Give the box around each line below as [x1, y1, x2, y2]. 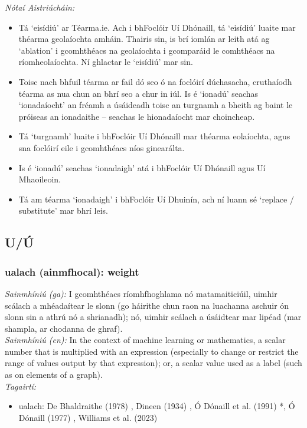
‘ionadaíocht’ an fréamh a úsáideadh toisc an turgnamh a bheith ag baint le [18, 99, 293, 111]
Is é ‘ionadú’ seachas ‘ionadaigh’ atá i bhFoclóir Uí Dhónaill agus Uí [18, 161, 266, 174]
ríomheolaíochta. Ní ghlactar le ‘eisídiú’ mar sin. [18, 55, 193, 68]
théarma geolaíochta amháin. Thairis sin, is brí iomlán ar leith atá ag [18, 32, 270, 45]
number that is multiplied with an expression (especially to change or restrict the [5, 345, 299, 357]
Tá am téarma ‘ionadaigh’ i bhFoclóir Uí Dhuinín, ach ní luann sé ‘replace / [18, 192, 294, 205]
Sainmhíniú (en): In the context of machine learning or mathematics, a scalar [5, 334, 286, 346]
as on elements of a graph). [5, 368, 103, 381]
